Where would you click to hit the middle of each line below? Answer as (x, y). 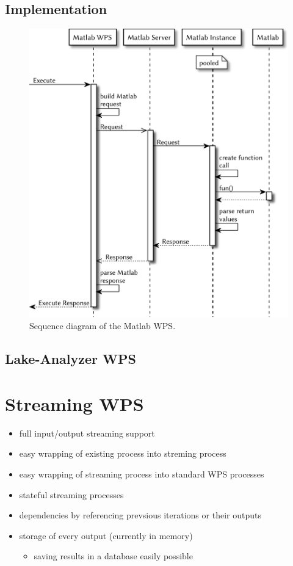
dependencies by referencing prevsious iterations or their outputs (140, 515)
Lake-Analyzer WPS (71, 359)
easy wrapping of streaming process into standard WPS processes (142, 473)
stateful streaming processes (71, 494)
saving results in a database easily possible (113, 556)
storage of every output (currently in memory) (106, 535)
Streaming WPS (74, 403)
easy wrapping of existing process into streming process (123, 453)
